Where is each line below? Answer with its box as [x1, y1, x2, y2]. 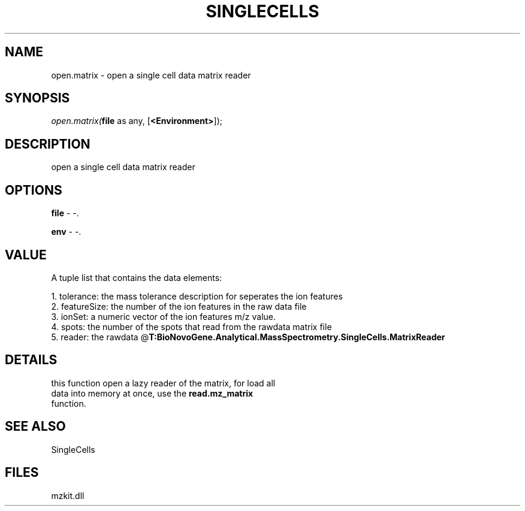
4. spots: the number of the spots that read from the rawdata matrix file [51, 321, 332, 332]
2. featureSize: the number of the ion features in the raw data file [51, 301, 307, 312]
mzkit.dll [51, 490, 85, 501]
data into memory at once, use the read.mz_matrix [51, 388, 254, 398]
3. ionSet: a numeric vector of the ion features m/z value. [51, 311, 276, 322]
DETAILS [5, 352, 58, 368]
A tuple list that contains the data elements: [51, 272, 222, 283]
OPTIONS [5, 182, 62, 198]
